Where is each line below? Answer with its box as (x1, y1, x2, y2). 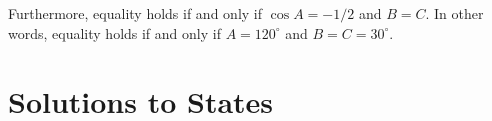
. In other (425, 3, 484, 23)
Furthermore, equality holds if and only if (8, 3, 263, 23)
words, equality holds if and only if (8, 22, 221, 43)
